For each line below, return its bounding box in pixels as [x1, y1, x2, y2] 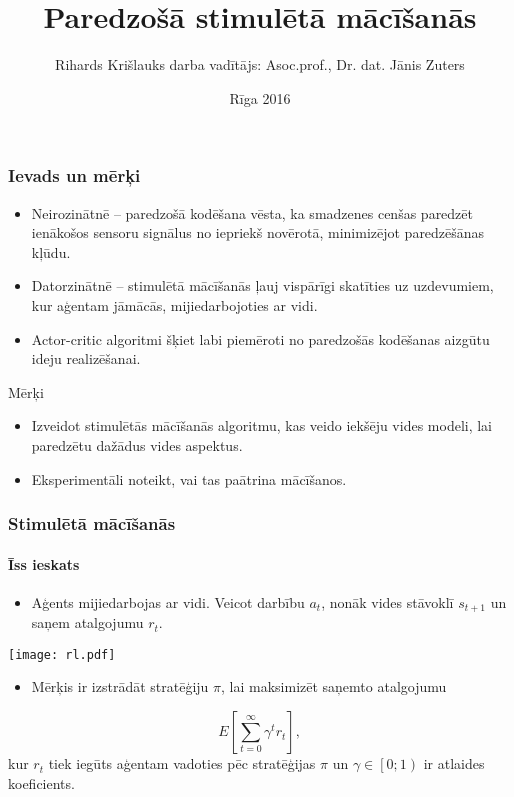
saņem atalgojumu [31, 612, 144, 633]
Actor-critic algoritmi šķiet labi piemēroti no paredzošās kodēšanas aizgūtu [31, 328, 490, 349]
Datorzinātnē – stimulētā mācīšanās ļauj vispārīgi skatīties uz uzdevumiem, [31, 275, 494, 296]
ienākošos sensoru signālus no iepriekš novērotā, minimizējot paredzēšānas [31, 222, 485, 243]
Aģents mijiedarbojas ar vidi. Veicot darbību [31, 591, 305, 612]
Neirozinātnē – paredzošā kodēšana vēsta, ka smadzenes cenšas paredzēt [31, 202, 473, 223]
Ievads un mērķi [8, 163, 141, 188]
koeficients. [8, 772, 75, 793]
